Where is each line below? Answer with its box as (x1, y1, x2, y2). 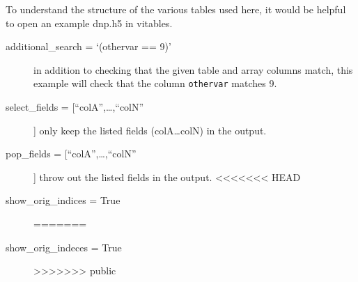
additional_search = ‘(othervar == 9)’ (6, 39, 171, 54)
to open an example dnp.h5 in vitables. (6, 15, 173, 30)
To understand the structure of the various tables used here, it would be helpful (6, 2, 346, 16)
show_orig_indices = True (6, 193, 120, 207)
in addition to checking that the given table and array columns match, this (33, 62, 353, 77)
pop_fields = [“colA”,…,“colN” (6, 146, 137, 161)
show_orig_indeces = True (6, 240, 122, 254)
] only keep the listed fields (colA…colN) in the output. (33, 123, 267, 137)
